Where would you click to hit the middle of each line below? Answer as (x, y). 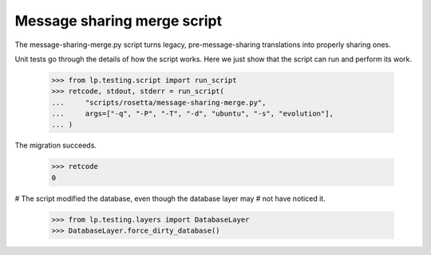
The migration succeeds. (56, 145)
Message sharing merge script (119, 21)
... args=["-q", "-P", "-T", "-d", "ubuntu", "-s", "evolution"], (193, 114)
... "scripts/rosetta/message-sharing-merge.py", (159, 102)
